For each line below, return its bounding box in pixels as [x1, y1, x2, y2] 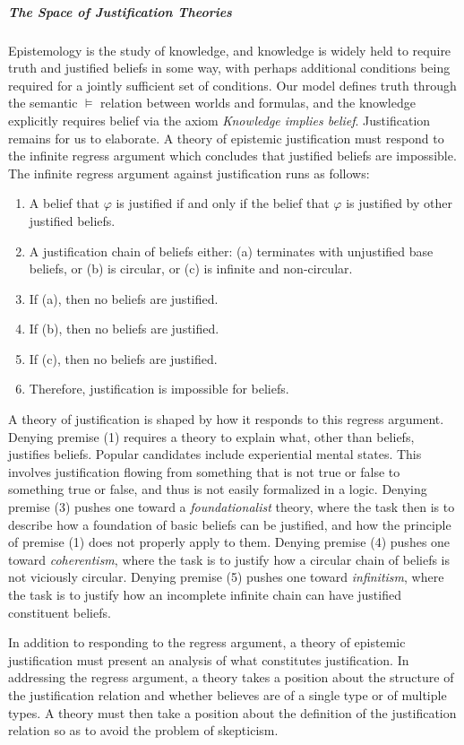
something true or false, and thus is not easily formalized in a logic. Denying [8, 480, 427, 498]
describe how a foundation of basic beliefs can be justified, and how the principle [8, 515, 451, 533]
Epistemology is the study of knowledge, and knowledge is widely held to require [8, 40, 451, 59]
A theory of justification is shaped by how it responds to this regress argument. [8, 410, 444, 429]
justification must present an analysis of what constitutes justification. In [8, 650, 409, 669]
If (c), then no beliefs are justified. [29, 349, 218, 368]
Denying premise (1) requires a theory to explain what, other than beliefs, [8, 427, 415, 446]
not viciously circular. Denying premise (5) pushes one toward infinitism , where [8, 567, 444, 586]
